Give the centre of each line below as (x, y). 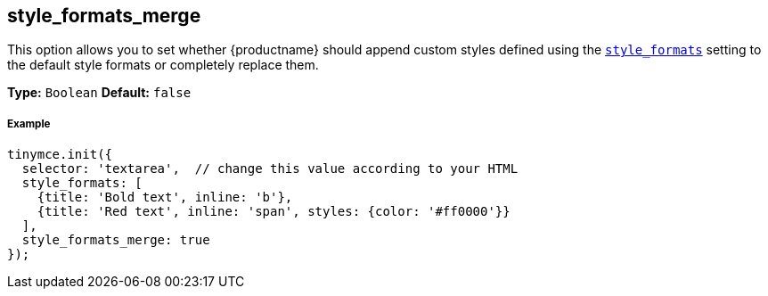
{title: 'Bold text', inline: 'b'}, (165, 197)
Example (29, 123)
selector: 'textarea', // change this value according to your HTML (270, 169)
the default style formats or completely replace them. (163, 65)
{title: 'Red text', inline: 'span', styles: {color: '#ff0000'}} (274, 212)
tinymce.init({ (60, 155)
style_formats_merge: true (116, 240)
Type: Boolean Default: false (99, 93)
